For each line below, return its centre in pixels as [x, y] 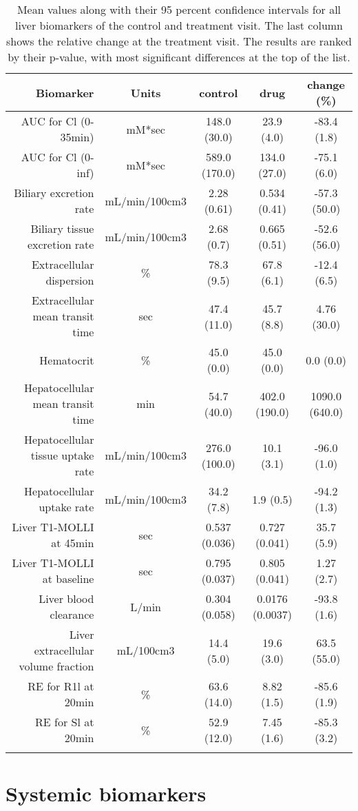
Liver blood [66, 598]
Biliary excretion [54, 193]
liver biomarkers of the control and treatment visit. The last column [179, 25]
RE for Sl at [65, 722]
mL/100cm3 [146, 650]
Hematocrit [67, 360]
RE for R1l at [61, 686]
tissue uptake [62, 455]
